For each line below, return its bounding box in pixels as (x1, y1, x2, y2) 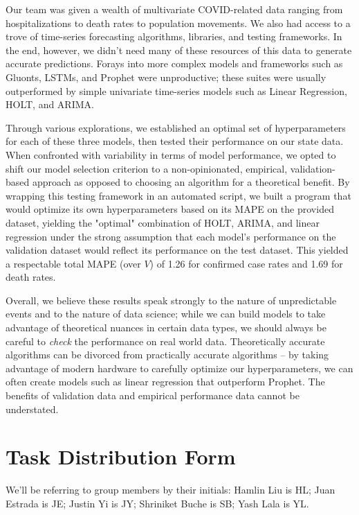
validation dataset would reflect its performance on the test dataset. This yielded (6, 243, 349, 257)
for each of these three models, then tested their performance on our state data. (6, 134, 344, 148)
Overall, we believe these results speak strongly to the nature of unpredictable (6, 293, 337, 307)
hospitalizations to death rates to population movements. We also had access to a (6, 15, 351, 30)
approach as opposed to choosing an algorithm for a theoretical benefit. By (32, 175, 350, 189)
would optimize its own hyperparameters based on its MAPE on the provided (6, 202, 334, 216)
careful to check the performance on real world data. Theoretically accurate (6, 333, 325, 348)
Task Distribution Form (6, 442, 236, 471)
